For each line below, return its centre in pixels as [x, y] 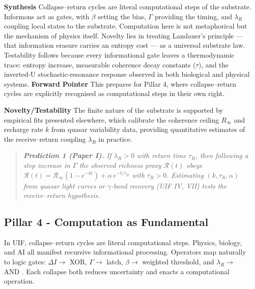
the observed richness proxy [120, 165]
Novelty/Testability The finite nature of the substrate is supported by [113, 110]
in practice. [115, 139]
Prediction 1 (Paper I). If [67, 155]
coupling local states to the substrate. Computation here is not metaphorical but [126, 26]
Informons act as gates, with [47, 16]
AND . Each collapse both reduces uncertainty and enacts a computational [117, 271]
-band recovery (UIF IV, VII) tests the [169, 185]
